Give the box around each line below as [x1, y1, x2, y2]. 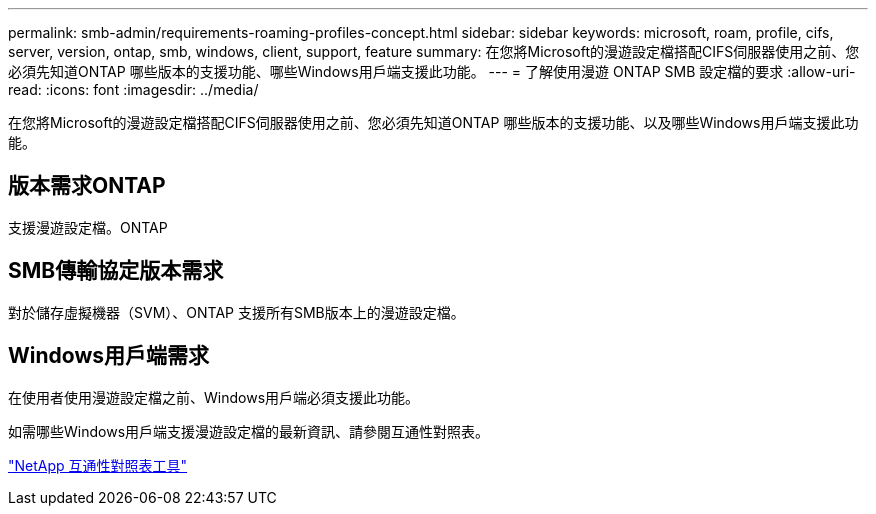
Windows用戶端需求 [8, 343, 209, 369]
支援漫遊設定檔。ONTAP [8, 218, 168, 236]
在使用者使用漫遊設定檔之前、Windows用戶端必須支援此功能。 [8, 388, 420, 406]
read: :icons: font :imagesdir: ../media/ [8, 81, 259, 98]
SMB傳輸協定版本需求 [8, 258, 224, 284]
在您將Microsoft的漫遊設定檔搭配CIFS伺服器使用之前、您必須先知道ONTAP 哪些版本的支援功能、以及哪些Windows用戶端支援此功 [8, 114, 859, 131]
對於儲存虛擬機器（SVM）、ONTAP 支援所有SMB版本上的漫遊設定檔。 [8, 303, 465, 321]
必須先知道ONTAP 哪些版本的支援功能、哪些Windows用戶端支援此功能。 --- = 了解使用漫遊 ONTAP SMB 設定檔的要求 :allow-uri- [8, 63, 856, 80]
